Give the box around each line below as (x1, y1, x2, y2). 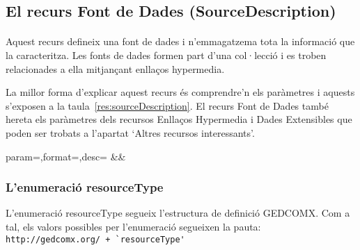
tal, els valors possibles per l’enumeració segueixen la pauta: (6, 219, 261, 233)
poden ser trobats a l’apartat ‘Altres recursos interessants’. (6, 125, 255, 140)
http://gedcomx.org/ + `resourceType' (6, 234, 185, 244)
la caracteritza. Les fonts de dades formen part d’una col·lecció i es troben (6, 47, 327, 62)
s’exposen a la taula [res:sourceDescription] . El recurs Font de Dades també (6, 98, 329, 112)
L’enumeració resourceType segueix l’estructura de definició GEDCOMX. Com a (6, 206, 350, 220)
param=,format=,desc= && (6, 149, 126, 163)
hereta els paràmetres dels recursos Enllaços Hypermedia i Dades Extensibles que (6, 112, 352, 126)
